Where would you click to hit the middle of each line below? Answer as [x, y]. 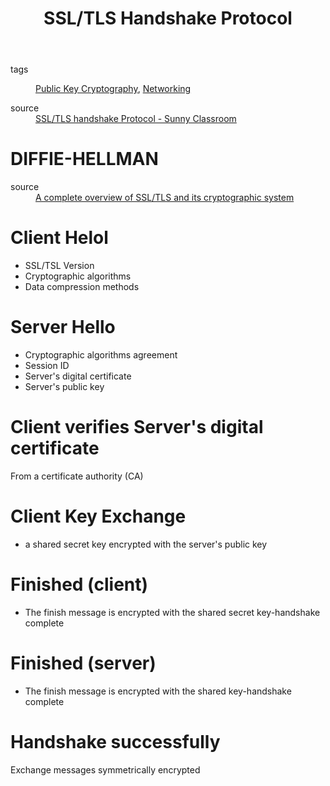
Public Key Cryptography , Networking [113, 89]
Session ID [47, 365]
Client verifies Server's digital [137, 427]
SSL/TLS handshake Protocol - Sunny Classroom [136, 119]
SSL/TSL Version [59, 266]
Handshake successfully [115, 741]
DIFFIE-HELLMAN [84, 159]
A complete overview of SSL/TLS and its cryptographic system [165, 198]
